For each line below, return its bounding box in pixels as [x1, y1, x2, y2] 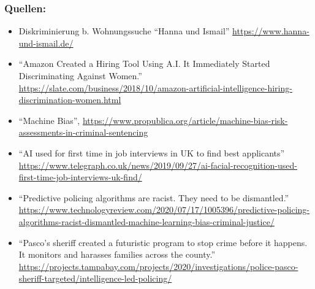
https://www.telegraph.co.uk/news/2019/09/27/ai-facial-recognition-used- [18, 158, 297, 171]
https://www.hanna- [232, 25, 309, 37]
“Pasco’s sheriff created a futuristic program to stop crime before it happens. [18, 236, 308, 249]
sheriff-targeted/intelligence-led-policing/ [18, 272, 172, 285]
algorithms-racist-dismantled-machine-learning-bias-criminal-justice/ [18, 215, 275, 228]
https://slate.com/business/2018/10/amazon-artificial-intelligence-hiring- [18, 81, 292, 94]
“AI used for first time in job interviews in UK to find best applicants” [18, 146, 285, 159]
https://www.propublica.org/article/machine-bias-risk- [82, 114, 288, 126]
